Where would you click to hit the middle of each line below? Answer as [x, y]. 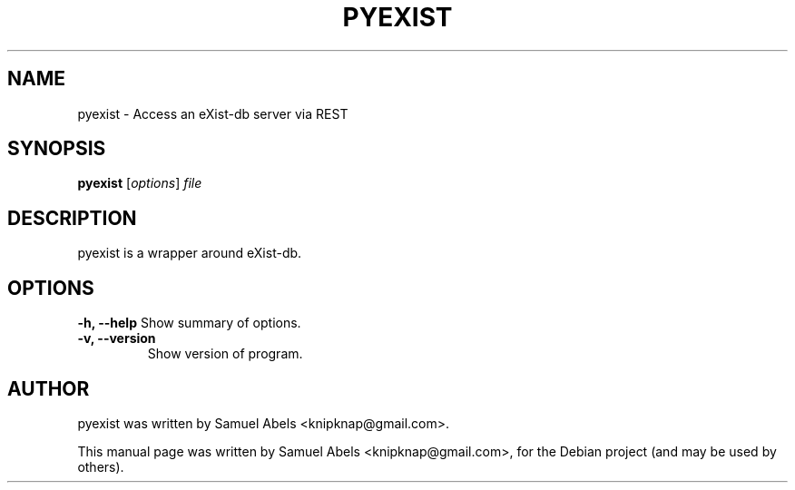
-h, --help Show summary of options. [189, 323]
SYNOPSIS [57, 149]
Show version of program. [225, 354]
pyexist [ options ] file [140, 183]
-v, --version [117, 338]
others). [101, 466]
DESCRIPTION [72, 218]
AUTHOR [49, 388]
